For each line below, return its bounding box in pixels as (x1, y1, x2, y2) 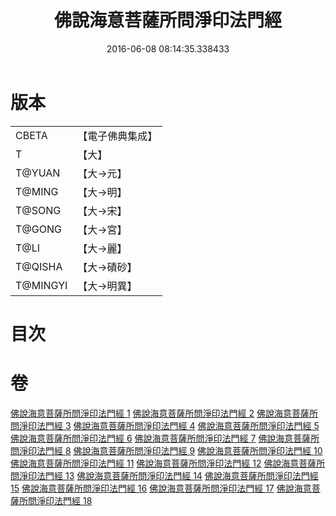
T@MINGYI (15, 278, 68, 292)
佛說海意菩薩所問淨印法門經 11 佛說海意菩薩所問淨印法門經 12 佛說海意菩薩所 (10, 457, 326, 469)
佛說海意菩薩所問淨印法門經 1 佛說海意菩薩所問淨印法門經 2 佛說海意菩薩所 (10, 407, 318, 419)
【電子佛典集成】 (77, 129, 158, 143)
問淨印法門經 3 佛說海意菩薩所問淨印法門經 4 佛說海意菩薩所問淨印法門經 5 (10, 419, 320, 431)
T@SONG (15, 203, 62, 217)
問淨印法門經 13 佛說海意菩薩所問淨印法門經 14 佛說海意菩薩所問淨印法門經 (10, 469, 319, 481)
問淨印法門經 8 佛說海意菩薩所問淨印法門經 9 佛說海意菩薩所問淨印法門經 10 (10, 444, 323, 456)
